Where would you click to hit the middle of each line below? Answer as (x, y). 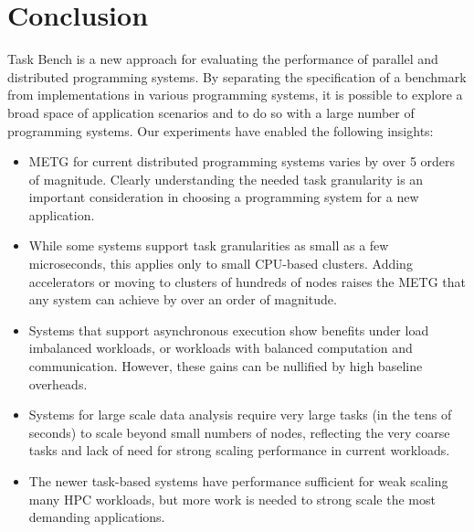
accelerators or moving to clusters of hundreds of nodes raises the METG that (248, 281)
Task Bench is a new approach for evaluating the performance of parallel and (223, 59)
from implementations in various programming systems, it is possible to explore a (235, 95)
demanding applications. (97, 517)
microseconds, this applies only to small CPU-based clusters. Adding (221, 264)
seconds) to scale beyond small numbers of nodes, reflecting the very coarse (239, 432)
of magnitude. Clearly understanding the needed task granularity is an (226, 179)
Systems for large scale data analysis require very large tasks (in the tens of (240, 415)
